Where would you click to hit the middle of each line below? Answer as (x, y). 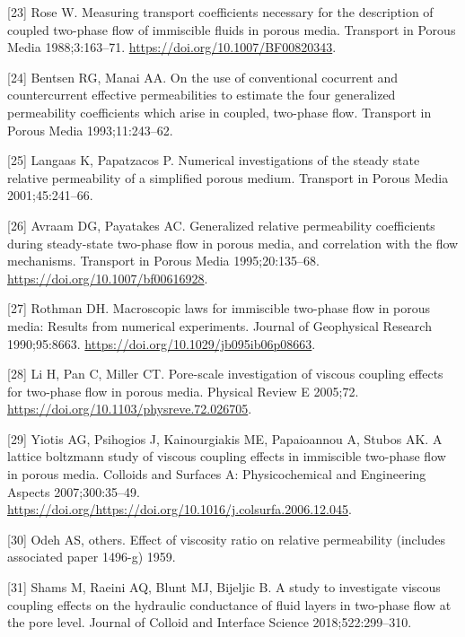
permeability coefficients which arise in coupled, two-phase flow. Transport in (219, 112)
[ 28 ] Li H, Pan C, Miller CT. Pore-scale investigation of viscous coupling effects (225, 374)
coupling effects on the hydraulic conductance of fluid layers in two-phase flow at (229, 604)
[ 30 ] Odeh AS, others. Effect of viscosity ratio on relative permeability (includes (226, 539)
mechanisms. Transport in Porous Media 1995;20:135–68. (163, 261)
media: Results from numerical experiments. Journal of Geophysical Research (219, 325)
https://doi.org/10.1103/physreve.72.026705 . (130, 409)
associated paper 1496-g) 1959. (92, 557)
